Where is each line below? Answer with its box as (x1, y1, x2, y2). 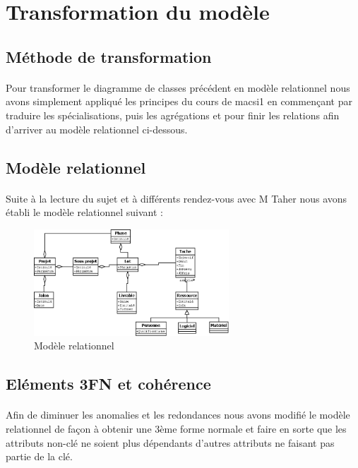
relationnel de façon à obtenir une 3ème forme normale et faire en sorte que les (6, 421, 347, 436)
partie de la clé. (6, 449, 73, 464)
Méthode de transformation (6, 45, 212, 67)
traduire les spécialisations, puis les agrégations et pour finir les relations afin (6, 107, 340, 122)
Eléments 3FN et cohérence (6, 373, 211, 395)
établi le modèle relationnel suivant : (6, 205, 163, 220)
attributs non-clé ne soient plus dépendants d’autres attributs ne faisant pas (6, 435, 335, 450)
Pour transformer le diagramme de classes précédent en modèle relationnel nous (6, 80, 350, 95)
